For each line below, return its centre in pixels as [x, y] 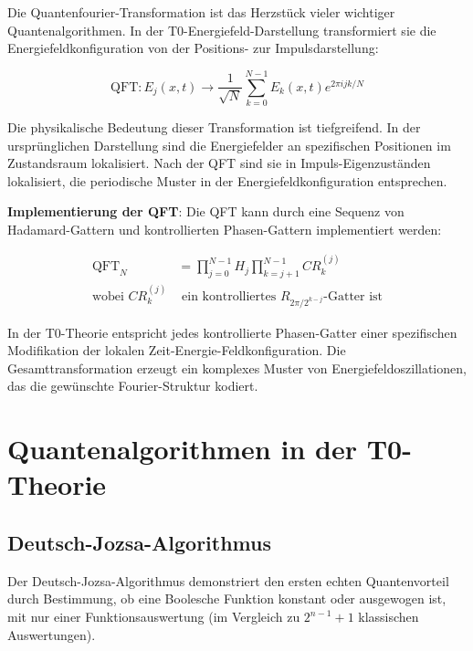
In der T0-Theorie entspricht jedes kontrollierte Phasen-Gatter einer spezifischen [232, 332]
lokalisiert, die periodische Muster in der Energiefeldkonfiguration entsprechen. [227, 180]
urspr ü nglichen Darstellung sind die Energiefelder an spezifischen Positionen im [229, 145]
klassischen [389, 617]
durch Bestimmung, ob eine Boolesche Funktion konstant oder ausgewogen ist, [227, 598]
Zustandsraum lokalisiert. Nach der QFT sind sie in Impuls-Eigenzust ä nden [219, 163]
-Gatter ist [353, 296]
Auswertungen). [52, 634]
